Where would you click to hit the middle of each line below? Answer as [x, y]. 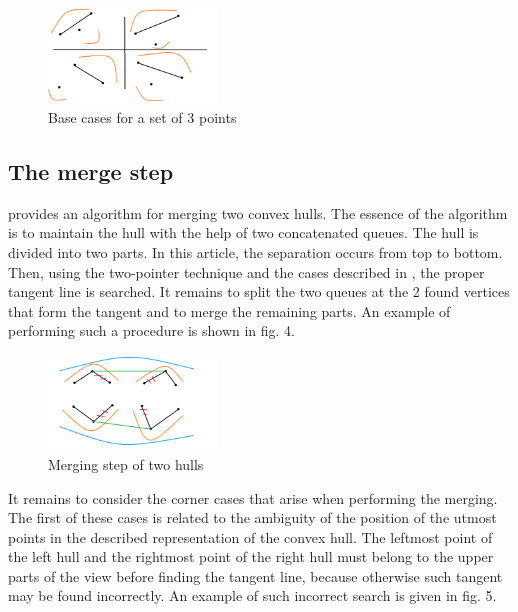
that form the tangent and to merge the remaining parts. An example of [229, 310]
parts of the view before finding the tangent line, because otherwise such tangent [255, 575]
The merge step [91, 170]
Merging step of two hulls [126, 463]
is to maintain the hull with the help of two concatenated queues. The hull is [243, 232]
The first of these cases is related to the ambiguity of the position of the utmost [252, 517]
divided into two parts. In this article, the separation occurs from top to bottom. [255, 251]
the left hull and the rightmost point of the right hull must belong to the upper [251, 556]
